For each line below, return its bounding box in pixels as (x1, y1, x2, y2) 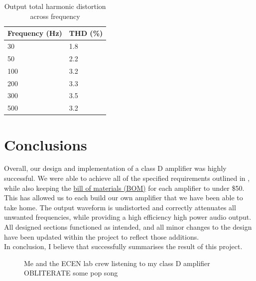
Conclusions (4, 134, 87, 154)
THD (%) (69, 28, 103, 38)
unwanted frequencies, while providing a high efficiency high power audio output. (4, 212, 252, 222)
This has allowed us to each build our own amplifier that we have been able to (4, 192, 243, 203)
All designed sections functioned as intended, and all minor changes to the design (4, 222, 252, 232)
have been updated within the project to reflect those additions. (4, 231, 199, 242)
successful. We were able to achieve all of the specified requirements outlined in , (4, 173, 250, 183)
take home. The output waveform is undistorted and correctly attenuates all (4, 202, 236, 212)
